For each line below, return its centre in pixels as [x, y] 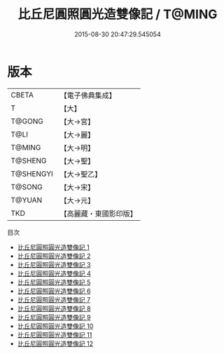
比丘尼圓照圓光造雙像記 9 [54, 317]
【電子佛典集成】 [88, 95]
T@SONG [27, 186]
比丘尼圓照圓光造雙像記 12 [55, 343]
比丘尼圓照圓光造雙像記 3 [54, 264]
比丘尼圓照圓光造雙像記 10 [55, 326]
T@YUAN [27, 200]
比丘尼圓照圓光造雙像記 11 [55, 334]
